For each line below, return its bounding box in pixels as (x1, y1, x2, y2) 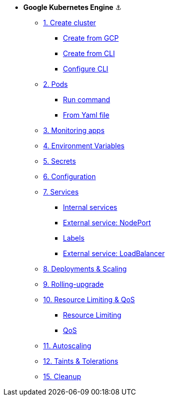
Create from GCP (63, 34, 119, 42)
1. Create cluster (43, 18, 96, 27)
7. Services (43, 188, 79, 196)
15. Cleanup (43, 372, 81, 381)
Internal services (63, 203, 117, 211)
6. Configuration (43, 172, 96, 181)
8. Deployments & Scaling (43, 265, 127, 273)
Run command (63, 95, 111, 104)
